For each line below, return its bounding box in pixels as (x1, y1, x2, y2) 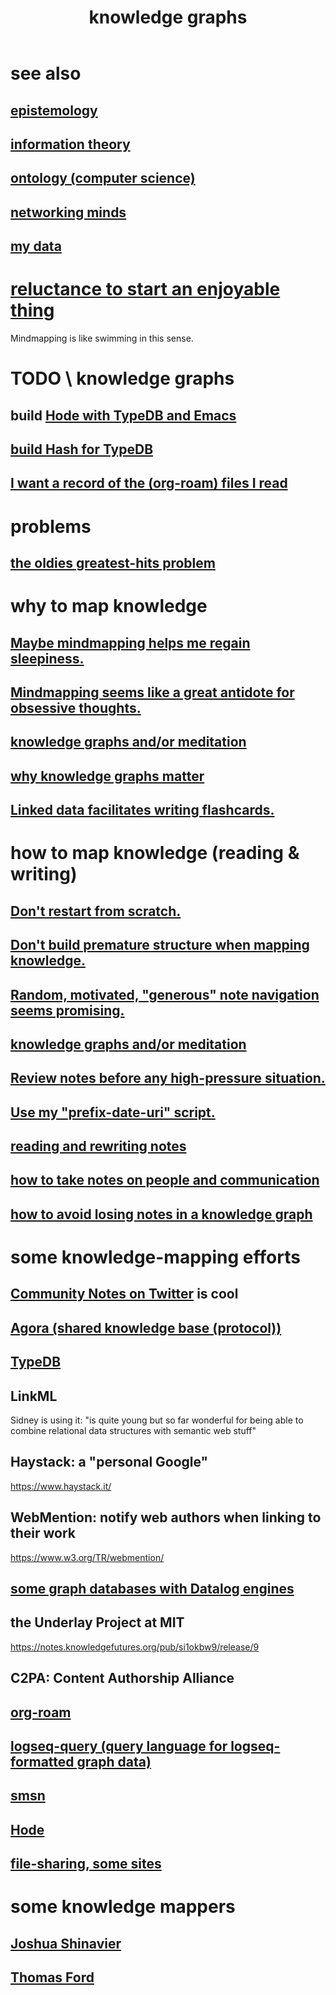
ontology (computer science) (10, 170, 196, 187)
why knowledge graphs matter (10, 767, 205, 785)
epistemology (10, 102, 98, 119)
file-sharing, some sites (10, 1856, 162, 1873)
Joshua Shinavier (10, 1935, 122, 1952)
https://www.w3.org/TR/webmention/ (10, 1551, 165, 1563)
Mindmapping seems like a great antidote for (10, 684, 295, 701)
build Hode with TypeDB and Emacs (10, 407, 237, 424)
